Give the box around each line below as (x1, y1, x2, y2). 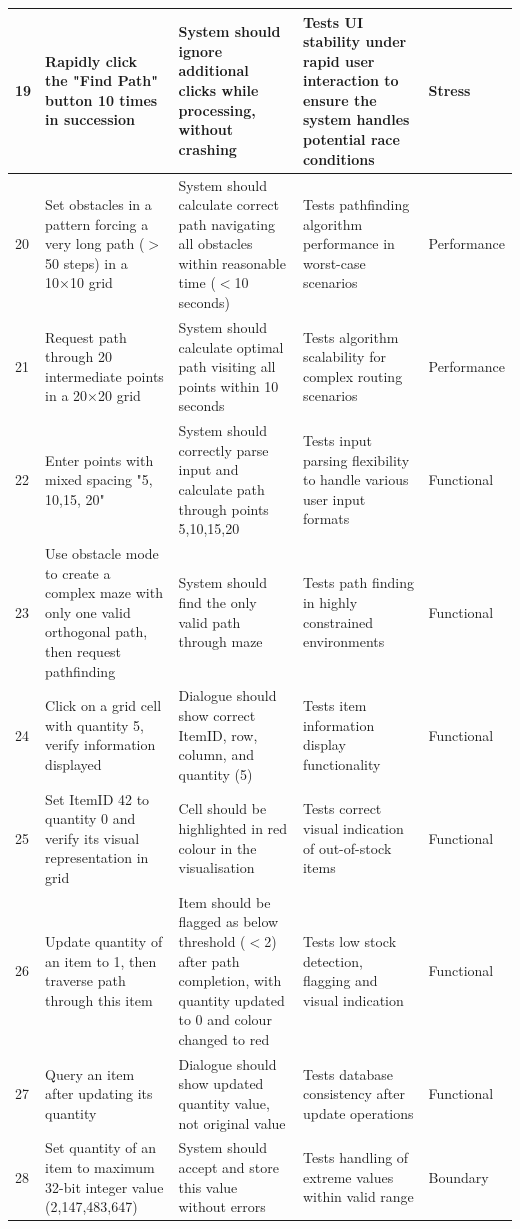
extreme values (302, 1166, 394, 1187)
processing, (178, 99, 256, 120)
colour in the (178, 837, 257, 858)
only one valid (45, 601, 131, 622)
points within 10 (178, 375, 279, 396)
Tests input (302, 429, 372, 450)
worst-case (302, 252, 366, 273)
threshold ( (178, 930, 246, 951)
